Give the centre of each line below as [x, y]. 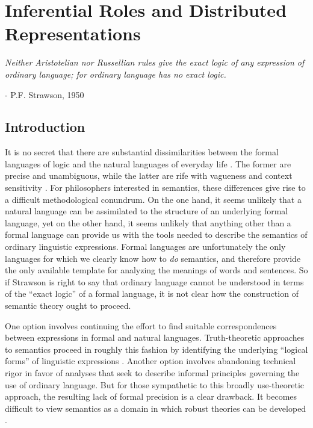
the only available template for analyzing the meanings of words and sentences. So [156, 270]
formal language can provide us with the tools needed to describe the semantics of [156, 234]
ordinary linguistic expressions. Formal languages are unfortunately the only [145, 247]
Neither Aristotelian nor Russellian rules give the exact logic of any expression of [155, 62]
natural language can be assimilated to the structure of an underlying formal [147, 211]
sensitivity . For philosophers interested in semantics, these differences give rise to [155, 188]
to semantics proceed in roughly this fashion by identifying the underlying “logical [156, 349]
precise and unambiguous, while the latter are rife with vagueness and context [149, 175]
